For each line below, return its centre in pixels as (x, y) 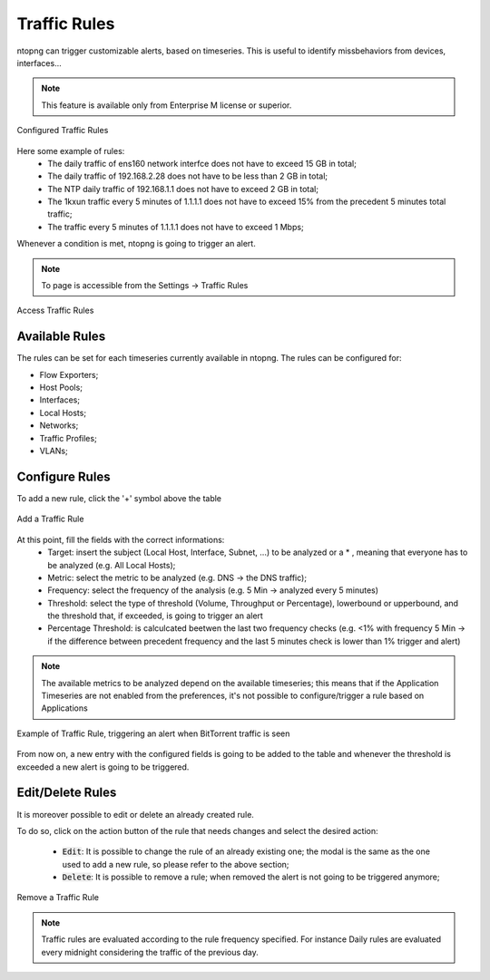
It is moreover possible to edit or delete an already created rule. (135, 814)
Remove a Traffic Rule (58, 898)
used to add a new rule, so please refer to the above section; (176, 864)
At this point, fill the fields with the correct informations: (121, 539)
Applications (64, 708)
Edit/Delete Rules (67, 793)
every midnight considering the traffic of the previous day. (150, 952)
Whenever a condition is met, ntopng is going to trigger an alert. (136, 244)
